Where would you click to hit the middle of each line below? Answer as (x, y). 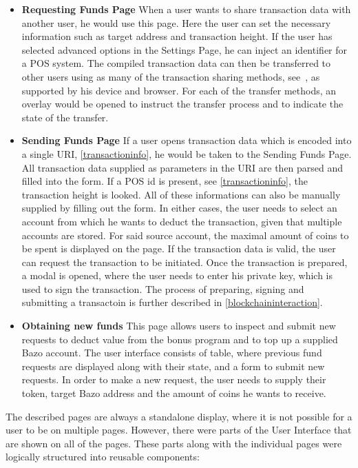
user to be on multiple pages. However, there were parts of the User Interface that (179, 430)
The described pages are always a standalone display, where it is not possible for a (179, 416)
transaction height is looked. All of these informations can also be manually (181, 194)
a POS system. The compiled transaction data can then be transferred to (176, 63)
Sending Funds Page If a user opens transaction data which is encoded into (187, 140)
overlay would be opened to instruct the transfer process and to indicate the (182, 104)
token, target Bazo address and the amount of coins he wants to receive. (174, 393)
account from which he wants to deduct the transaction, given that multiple (182, 221)
